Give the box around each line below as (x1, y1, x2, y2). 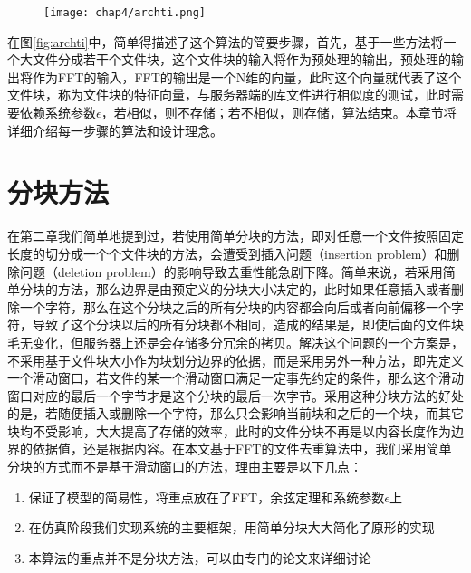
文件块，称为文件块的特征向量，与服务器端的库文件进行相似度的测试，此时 (7, 85, 451, 104)
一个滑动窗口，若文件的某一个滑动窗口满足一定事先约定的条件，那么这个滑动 (7, 368, 464, 387)
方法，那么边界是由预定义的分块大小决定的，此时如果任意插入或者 (57, 280, 451, 299)
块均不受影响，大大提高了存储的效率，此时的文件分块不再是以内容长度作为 (7, 421, 451, 440)
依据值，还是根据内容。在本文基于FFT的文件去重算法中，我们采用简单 (32, 439, 452, 458)
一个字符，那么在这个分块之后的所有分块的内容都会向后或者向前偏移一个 (19, 297, 451, 316)
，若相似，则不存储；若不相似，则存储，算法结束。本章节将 (101, 103, 457, 122)
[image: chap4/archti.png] (43, 6, 206, 19)
